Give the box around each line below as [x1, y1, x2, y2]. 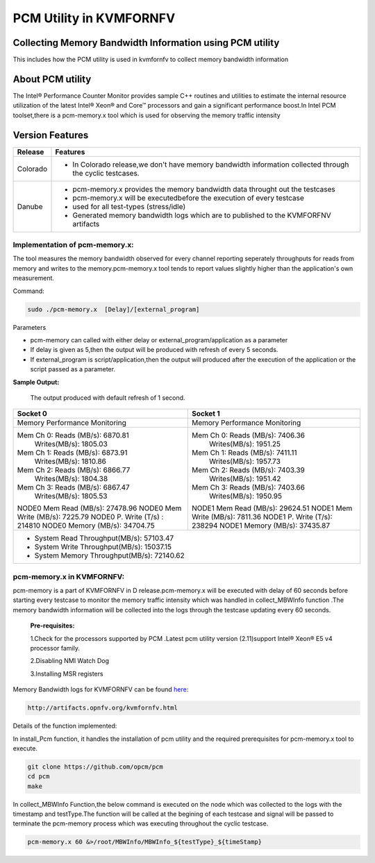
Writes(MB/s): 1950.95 [208, 492, 283, 501]
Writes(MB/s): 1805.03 [34, 439, 108, 449]
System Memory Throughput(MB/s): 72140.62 [34, 551, 185, 560]
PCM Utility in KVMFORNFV [12, 10, 176, 26]
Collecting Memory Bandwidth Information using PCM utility [12, 37, 280, 49]
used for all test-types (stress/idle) [72, 201, 186, 211]
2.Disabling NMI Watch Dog [30, 657, 110, 665]
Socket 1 [191, 409, 220, 419]
